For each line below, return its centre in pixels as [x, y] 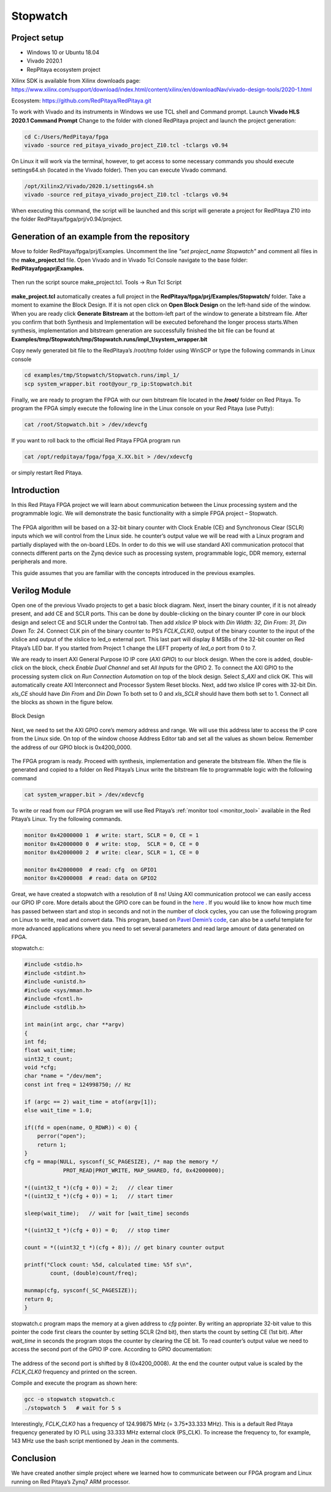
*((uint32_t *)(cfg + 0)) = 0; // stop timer [97, 1230]
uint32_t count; [49, 1059]
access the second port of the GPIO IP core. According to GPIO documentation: [112, 1349]
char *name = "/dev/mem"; [63, 1076]
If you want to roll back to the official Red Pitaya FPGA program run [96, 441]
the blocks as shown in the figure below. [62, 702]
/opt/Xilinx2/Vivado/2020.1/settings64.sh [89, 186]
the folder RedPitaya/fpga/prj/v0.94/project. [67, 219]
